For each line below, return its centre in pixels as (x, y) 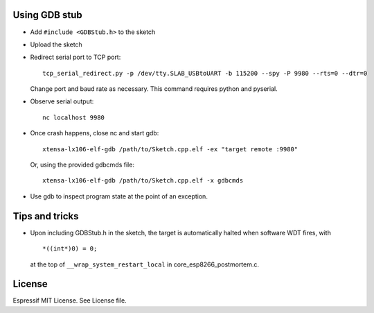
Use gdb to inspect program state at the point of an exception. (119, 196)
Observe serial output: (62, 101)
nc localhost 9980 (74, 117)
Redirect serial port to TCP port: (75, 57)
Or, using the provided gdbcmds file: (82, 165)
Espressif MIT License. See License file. (70, 301)
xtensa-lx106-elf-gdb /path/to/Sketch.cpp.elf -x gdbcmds (143, 181)
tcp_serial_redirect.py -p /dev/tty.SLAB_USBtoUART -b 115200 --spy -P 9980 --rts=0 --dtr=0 (205, 73)
